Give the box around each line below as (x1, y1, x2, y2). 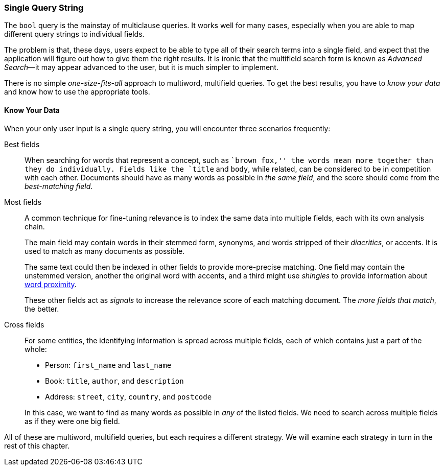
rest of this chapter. (4, 441, 69, 450)
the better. (25, 304, 59, 313)
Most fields (4, 197, 42, 206)
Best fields (4, 139, 40, 149)
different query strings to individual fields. (4, 30, 145, 39)
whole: (25, 344, 47, 354)
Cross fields (4, 320, 44, 329)
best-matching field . (25, 181, 93, 191)
